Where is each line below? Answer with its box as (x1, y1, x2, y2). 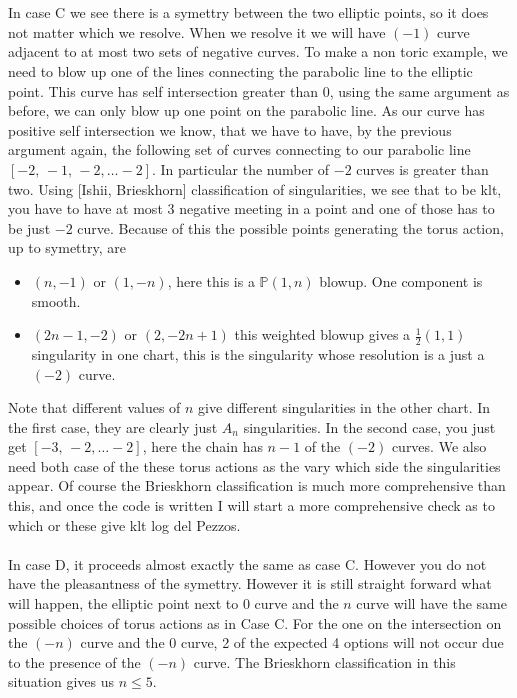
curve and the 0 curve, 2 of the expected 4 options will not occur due (80, 632, 504, 653)
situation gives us (8, 671, 115, 692)
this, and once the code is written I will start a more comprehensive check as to (8, 495, 495, 516)
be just (8, 217, 51, 238)
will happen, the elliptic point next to (8, 593, 239, 614)
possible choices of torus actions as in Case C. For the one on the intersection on (8, 612, 502, 633)
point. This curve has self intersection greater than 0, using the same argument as (8, 80, 510, 101)
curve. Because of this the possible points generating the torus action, (77, 217, 504, 238)
